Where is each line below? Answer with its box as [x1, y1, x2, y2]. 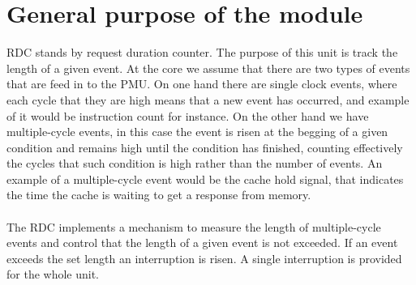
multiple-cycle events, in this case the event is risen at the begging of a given [6, 123, 388, 140]
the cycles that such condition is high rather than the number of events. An [6, 155, 383, 172]
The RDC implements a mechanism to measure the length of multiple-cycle [6, 218, 381, 235]
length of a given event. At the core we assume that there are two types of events [6, 59, 410, 76]
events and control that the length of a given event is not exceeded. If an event [6, 234, 398, 251]
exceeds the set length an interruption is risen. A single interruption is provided [6, 249, 402, 266]
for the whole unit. [6, 266, 100, 283]
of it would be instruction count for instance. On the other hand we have [6, 107, 369, 124]
